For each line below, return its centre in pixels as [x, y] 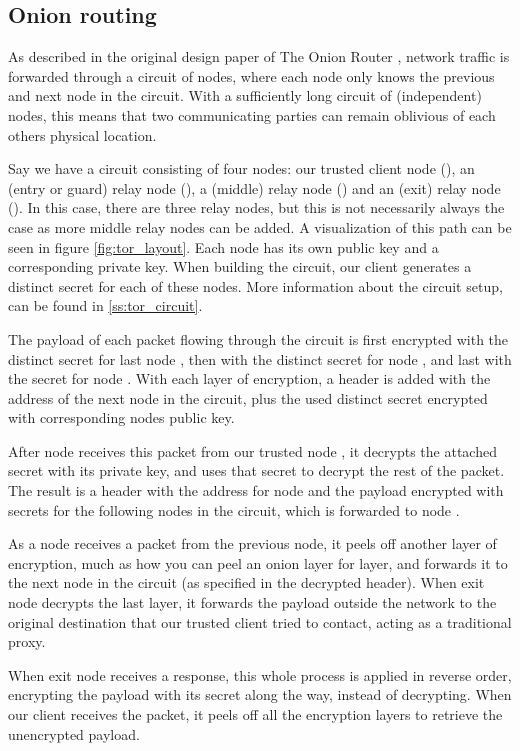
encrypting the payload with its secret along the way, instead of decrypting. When [260, 694]
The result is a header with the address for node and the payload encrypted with [256, 490]
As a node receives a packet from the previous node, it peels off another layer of [252, 543]
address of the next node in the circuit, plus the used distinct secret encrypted [248, 397]
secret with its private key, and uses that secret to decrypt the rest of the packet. [256, 470]
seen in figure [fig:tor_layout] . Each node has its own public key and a [223, 246]
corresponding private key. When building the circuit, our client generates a [240, 266]
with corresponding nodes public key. [121, 417]
